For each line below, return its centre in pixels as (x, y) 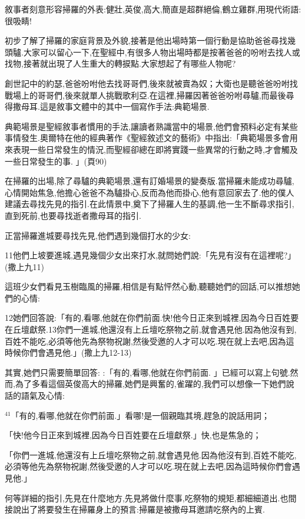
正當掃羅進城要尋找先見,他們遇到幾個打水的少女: (98, 235)
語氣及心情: (43, 395)
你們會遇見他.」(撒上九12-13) (76, 352)
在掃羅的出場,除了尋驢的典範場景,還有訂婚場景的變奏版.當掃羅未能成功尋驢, (150, 181)
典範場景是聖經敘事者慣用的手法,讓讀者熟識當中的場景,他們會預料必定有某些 (151, 126)
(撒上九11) (24, 266)
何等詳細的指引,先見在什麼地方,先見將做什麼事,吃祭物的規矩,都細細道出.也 (147, 497)
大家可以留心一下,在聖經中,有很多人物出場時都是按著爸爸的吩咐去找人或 (162, 52)
